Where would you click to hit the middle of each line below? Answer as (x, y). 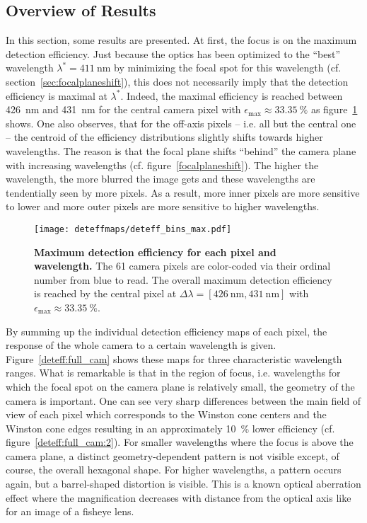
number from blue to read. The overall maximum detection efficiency (183, 279)
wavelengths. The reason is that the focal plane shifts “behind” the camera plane (181, 150)
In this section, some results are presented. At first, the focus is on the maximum (181, 40)
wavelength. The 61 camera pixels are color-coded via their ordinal (182, 266)
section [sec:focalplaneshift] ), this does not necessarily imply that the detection (177, 81)
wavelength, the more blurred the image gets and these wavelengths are (161, 179)
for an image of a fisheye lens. (70, 511)
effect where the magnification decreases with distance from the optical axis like (179, 497)
